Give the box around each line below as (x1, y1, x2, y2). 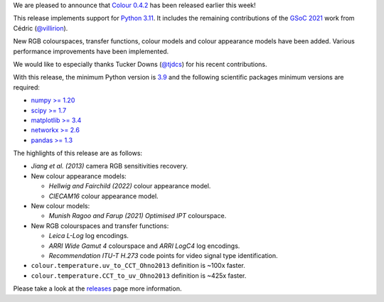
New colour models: (31, 202, 90, 210)
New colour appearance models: (31, 171, 127, 180)
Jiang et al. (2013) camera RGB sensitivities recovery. (31, 162, 188, 171)
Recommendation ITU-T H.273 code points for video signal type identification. (48, 251, 278, 259)
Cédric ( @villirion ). (13, 23, 68, 32)
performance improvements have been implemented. (13, 47, 169, 55)
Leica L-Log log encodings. (48, 232, 129, 240)
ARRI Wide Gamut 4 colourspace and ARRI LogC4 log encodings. (48, 242, 240, 250)
